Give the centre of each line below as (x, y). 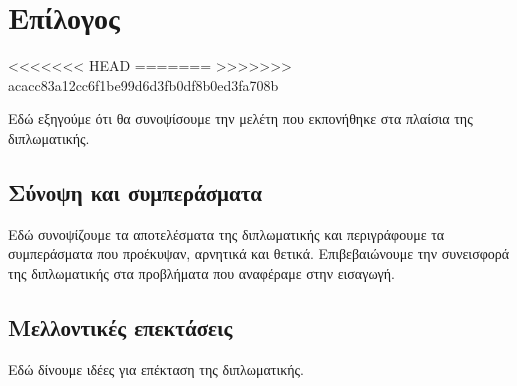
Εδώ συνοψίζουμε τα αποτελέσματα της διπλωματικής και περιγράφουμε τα (226, 233)
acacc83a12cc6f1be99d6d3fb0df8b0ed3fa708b (143, 84)
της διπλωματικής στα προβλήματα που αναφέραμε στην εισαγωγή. (202, 272)
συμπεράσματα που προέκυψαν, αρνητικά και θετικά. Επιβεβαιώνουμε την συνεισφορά (259, 253)
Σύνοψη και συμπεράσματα (135, 191)
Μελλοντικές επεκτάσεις (120, 326)
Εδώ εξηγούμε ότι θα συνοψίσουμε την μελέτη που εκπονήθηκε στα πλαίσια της (240, 118)
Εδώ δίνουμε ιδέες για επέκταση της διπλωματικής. (156, 368)
